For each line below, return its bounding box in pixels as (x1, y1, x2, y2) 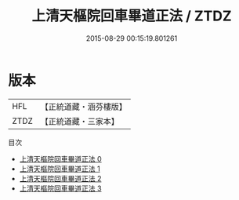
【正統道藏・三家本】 (40, 115, 120, 126)
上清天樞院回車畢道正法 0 (19, 154, 102, 163)
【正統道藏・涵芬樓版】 (40, 101, 128, 112)
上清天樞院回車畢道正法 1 (19, 164, 100, 173)
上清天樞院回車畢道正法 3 (19, 184, 102, 193)
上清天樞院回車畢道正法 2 (19, 173, 102, 183)
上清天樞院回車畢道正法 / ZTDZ (31, 7, 233, 25)
